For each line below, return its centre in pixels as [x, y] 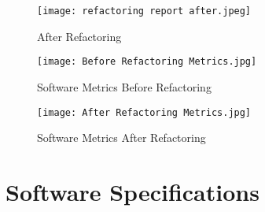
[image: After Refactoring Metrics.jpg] [144, 112]
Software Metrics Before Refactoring [124, 86]
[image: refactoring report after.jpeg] [144, 11]
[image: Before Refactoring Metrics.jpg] [147, 62]
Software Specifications [132, 191]
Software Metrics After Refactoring [121, 138]
